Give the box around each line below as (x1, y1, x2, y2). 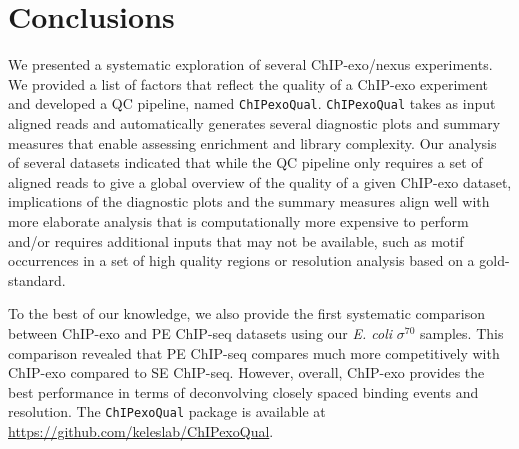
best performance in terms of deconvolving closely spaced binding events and (8, 381, 479, 402)
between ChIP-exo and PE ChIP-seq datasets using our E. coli (8, 322, 393, 343)
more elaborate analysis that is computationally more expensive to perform (8, 210, 469, 231)
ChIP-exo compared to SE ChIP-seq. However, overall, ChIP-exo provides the (8, 362, 485, 383)
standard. (8, 269, 66, 290)
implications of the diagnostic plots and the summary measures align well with (8, 191, 490, 212)
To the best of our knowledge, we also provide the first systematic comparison (8, 303, 485, 324)
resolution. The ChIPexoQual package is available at (8, 401, 326, 422)
